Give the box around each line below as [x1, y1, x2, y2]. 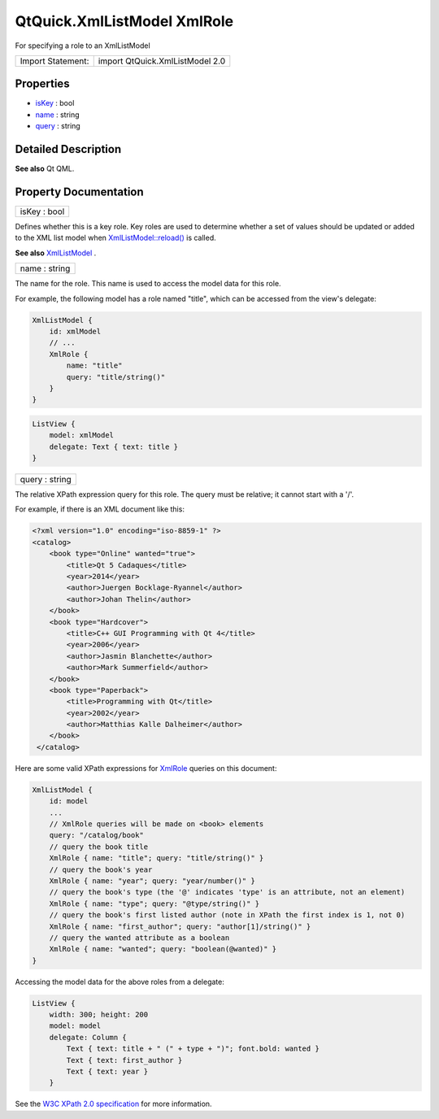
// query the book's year [49, 864, 153, 874]
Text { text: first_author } [66, 1056, 183, 1065]
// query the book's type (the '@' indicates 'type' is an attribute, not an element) [49, 887, 406, 897]
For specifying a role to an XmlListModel [15, 41, 150, 50]
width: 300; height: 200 [49, 1010, 149, 1020]
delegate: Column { [49, 1033, 128, 1042]
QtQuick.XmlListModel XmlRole [15, 12, 234, 30]
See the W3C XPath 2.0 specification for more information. [15, 1099, 212, 1109]
